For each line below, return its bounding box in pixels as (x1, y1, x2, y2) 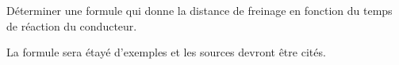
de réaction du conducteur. (6, 17, 137, 34)
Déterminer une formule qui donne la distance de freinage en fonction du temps (6, 2, 393, 18)
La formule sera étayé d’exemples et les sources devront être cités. (6, 44, 326, 60)
